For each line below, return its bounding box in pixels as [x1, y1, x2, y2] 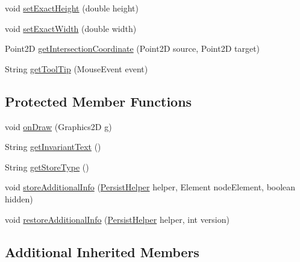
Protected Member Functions [5, 92, 192, 110]
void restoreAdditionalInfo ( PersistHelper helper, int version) [5, 213, 230, 225]
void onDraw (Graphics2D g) [5, 120, 112, 133]
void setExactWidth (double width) [5, 22, 137, 34]
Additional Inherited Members [5, 242, 199, 261]
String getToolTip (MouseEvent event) [5, 62, 148, 75]
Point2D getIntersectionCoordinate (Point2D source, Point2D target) [5, 42, 260, 55]
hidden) [5, 192, 33, 205]
